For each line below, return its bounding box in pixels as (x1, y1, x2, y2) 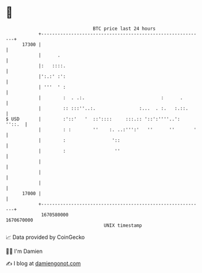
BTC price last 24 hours (92, 26, 156, 32)
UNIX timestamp (103, 222, 142, 229)
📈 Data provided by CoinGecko (5, 233, 85, 241)
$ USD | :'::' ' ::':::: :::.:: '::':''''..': (5, 116, 181, 122)
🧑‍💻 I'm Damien (5, 247, 43, 255)
